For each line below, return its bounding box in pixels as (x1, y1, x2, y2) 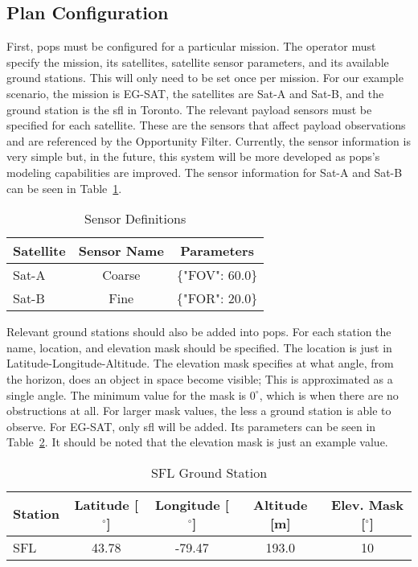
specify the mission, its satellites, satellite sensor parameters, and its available (6, 53, 389, 70)
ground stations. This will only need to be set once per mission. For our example (6, 69, 404, 86)
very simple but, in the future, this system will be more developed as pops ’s (6, 148, 380, 165)
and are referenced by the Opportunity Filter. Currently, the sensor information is (6, 132, 411, 149)
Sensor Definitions (84, 209, 186, 228)
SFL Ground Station (150, 462, 268, 482)
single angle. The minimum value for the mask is (6, 386, 247, 403)
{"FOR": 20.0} (176, 289, 258, 308)
